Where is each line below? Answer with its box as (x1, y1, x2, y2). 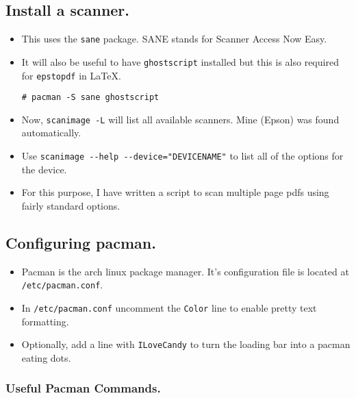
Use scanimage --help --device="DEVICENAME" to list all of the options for (21, 149, 344, 163)
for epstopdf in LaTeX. (21, 68, 121, 82)
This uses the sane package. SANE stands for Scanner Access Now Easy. (21, 32, 327, 46)
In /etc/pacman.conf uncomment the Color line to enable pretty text (21, 300, 317, 314)
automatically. (21, 125, 81, 140)
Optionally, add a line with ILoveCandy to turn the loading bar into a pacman (21, 337, 351, 351)
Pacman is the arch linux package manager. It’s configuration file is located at (21, 264, 349, 278)
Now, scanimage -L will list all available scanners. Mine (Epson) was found (21, 112, 340, 126)
